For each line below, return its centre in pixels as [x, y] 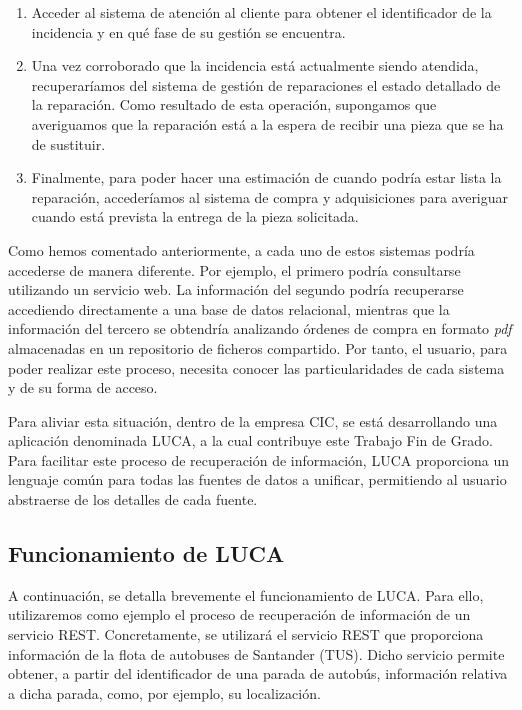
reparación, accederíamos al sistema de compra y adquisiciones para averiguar [270, 196]
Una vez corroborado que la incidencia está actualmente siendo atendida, [255, 65]
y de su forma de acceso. [83, 387]
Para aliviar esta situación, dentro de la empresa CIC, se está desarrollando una [253, 420]
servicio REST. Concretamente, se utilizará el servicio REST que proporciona [246, 634]
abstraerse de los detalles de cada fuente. [133, 499]
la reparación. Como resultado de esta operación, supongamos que [234, 104]
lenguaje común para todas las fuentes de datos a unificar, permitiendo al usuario [257, 479]
